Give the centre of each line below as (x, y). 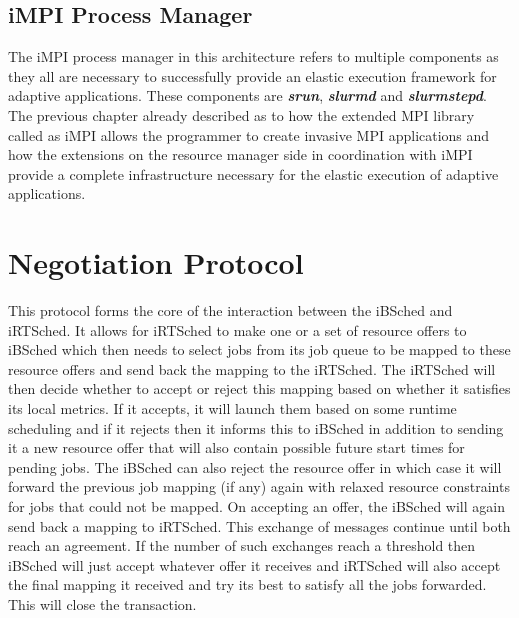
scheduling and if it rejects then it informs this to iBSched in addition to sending (256, 427)
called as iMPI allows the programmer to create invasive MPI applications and (249, 134)
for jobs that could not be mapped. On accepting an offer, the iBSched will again (256, 506)
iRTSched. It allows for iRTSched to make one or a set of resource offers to (237, 329)
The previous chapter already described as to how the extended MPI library (241, 114)
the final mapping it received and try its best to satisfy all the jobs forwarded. (247, 584)
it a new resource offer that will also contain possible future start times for (236, 447)
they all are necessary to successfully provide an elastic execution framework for (252, 75)
